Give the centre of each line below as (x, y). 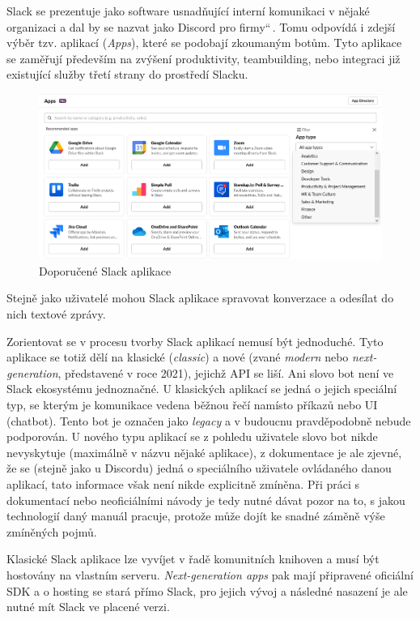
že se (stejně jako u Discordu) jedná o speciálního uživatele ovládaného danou (199, 468)
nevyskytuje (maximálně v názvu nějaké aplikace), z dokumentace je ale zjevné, (204, 452)
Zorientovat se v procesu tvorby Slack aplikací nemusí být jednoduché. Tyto (195, 341)
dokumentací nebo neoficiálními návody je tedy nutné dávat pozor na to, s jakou (206, 500)
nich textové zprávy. (56, 314)
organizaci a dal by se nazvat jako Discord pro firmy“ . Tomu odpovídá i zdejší (201, 26)
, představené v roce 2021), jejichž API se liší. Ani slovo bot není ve (226, 372)
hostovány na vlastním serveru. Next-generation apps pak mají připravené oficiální (210, 574)
